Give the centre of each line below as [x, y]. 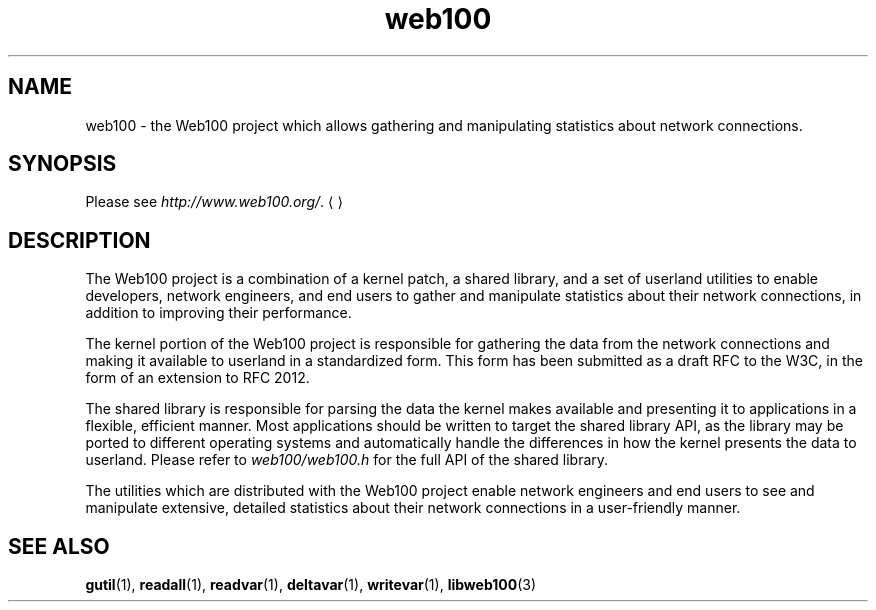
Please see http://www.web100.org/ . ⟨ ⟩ [214, 202]
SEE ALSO [59, 546]
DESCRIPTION [79, 240]
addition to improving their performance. [218, 313]
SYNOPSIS [62, 164]
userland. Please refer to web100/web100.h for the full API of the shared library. [347, 460]
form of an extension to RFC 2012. [197, 378]
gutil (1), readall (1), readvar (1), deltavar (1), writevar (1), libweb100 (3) [311, 585]
